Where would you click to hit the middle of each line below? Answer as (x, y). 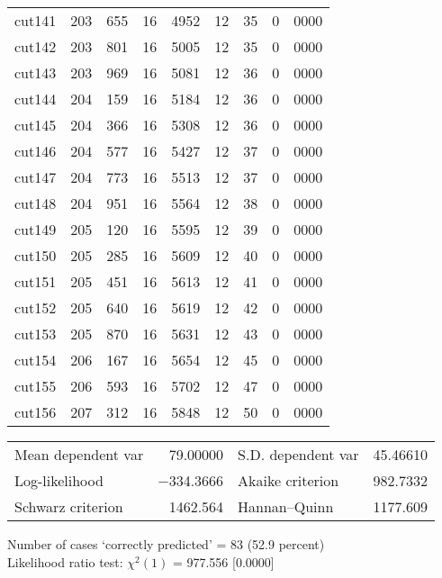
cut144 (36, 99)
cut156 (36, 412)
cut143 (36, 72)
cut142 (36, 46)
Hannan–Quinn (286, 506)
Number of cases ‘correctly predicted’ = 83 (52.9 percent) (166, 544)
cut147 (36, 177)
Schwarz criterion (69, 506)
